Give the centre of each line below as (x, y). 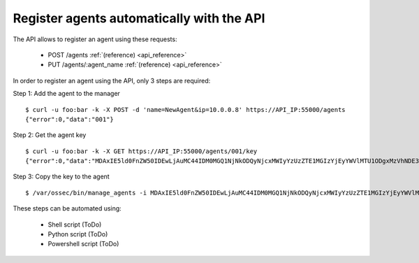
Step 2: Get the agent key (50, 135)
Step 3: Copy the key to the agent (61, 177)
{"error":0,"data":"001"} (70, 119)
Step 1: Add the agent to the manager (66, 94)
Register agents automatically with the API (139, 18)
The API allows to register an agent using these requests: (95, 39)
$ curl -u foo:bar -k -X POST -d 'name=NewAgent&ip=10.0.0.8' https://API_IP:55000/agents (185, 109)
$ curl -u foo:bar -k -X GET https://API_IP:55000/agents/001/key (141, 151)
